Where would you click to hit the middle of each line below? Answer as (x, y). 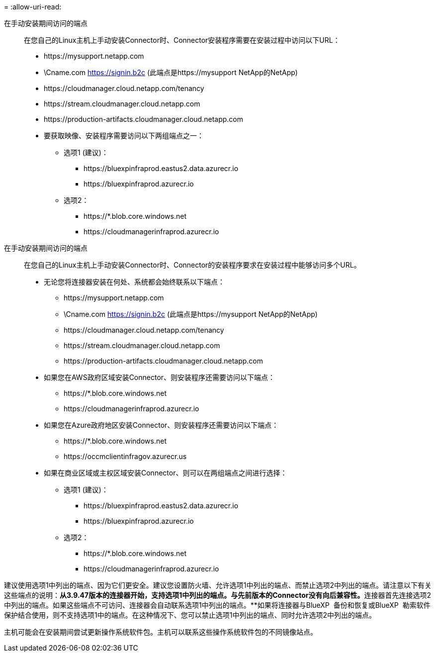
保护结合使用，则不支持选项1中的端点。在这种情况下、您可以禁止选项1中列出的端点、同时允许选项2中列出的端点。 (190, 615)
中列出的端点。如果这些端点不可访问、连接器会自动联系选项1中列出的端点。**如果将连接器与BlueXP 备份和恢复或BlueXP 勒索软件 (217, 605)
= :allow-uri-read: (33, 7)
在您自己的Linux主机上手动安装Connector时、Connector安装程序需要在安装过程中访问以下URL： (182, 40)
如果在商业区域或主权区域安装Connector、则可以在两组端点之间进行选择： (166, 473)
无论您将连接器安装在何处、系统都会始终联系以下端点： (134, 282)
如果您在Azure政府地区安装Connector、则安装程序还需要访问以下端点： (161, 425)
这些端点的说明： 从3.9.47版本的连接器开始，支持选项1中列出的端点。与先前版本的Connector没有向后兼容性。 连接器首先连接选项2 (218, 595)
